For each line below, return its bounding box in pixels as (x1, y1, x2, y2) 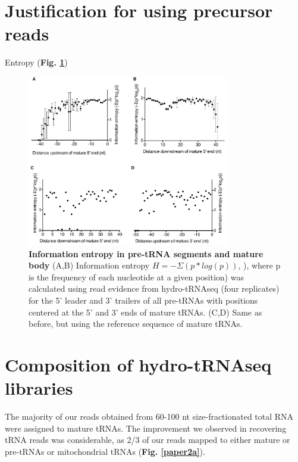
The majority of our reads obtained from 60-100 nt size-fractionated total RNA (5, 410, 294, 423)
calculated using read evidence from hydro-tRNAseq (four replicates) (29, 282, 280, 295)
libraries (5, 376, 73, 400)
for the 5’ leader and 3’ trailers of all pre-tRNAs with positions (29, 294, 258, 307)
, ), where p (238, 259, 281, 271)
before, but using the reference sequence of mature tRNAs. (29, 317, 243, 330)
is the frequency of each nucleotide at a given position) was (29, 270, 244, 283)
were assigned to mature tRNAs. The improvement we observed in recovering (5, 422, 287, 434)
